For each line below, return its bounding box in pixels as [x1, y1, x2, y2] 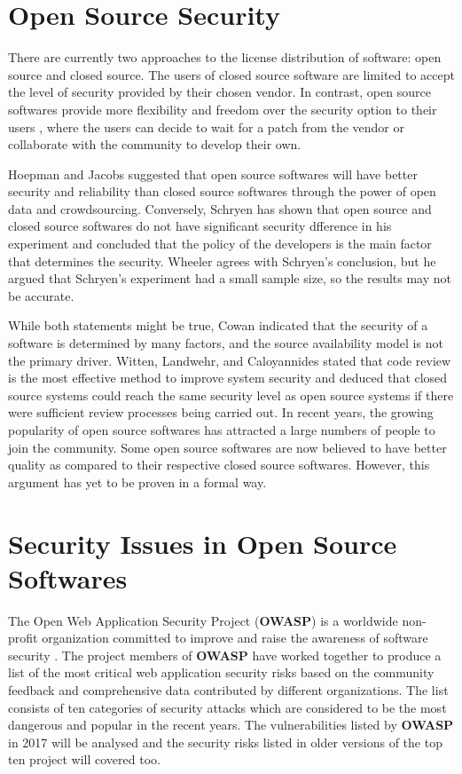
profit [8, 628, 38, 647]
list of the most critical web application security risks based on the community [8, 663, 435, 682]
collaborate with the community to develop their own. [8, 135, 301, 154]
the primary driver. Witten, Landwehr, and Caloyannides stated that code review [8, 351, 451, 369]
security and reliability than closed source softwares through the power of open [8, 182, 436, 201]
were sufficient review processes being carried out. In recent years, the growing [8, 403, 434, 422]
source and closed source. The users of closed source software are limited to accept [8, 65, 455, 83]
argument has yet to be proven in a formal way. [8, 472, 267, 491]
